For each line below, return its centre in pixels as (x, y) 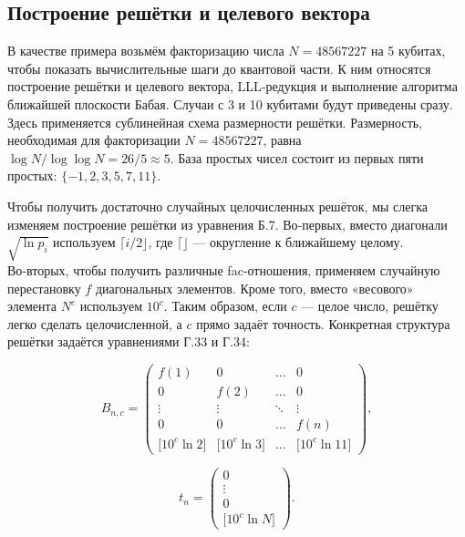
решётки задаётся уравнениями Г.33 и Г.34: (129, 341)
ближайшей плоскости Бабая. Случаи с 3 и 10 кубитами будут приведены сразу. (230, 103)
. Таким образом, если (225, 306)
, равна (282, 140)
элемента (32, 306)
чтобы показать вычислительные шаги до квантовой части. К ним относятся (219, 68)
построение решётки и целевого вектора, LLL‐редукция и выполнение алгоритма (232, 86)
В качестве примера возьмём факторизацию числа (146, 51)
